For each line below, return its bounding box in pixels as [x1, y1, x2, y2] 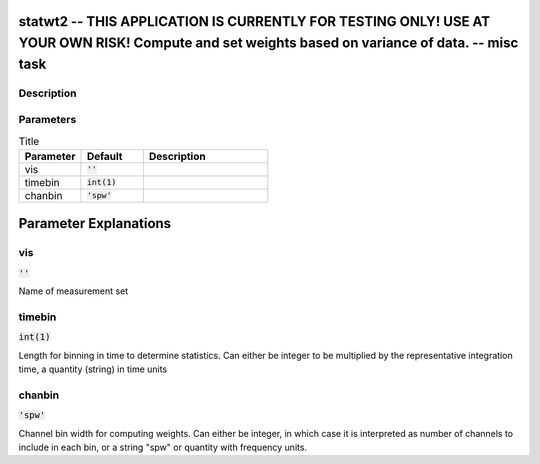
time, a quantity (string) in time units [18, 363, 168, 375]
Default [86, 149, 123, 163]
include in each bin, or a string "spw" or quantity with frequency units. [18, 441, 308, 453]
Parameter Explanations [18, 215, 172, 232]
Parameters [18, 113, 77, 127]
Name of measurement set [18, 285, 129, 297]
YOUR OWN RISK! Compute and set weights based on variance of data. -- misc [18, 35, 519, 52]
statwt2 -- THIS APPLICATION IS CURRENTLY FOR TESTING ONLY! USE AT [18, 13, 490, 30]
